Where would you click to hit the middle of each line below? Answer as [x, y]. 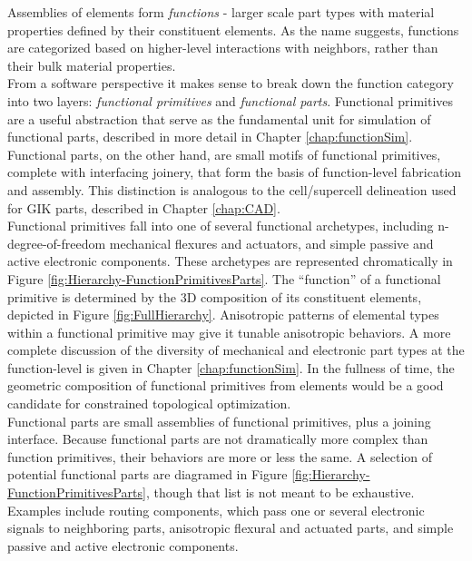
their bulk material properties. [92, 65]
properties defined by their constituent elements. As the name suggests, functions [233, 30]
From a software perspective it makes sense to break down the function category [231, 83]
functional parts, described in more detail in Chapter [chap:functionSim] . [210, 137]
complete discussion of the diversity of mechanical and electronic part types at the [236, 350]
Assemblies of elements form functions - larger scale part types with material [221, 12]
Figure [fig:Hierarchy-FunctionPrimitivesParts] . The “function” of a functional [224, 278]
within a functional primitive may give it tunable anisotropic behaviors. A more [229, 332]
